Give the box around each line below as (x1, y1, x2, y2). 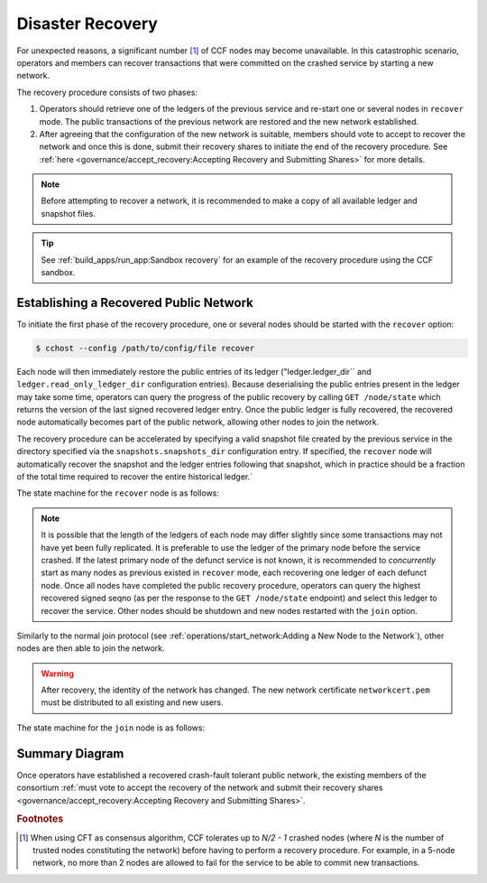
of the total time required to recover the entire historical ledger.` (16, 471, 253, 482)
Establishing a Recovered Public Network (16, 294, 254, 311)
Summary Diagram (16, 746, 124, 761)
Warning (41, 668, 74, 679)
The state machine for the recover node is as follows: (16, 488, 220, 498)
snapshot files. (41, 208, 96, 218)
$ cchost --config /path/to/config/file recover (35, 343, 255, 353)
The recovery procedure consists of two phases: (16, 87, 198, 98)
